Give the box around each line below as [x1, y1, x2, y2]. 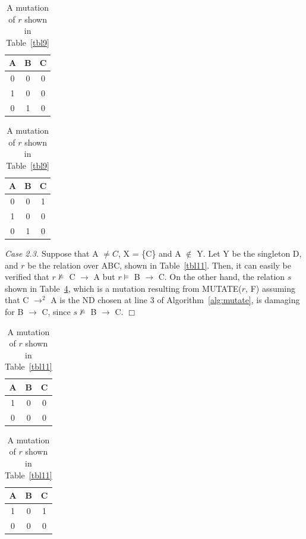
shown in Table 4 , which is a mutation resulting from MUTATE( [5, 282, 242, 294]
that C [5, 294, 29, 306]
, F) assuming [245, 282, 296, 294]
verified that [5, 270, 49, 283]
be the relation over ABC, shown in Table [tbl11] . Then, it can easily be [27, 259, 291, 271]
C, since [42, 305, 71, 317]
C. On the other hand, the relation [158, 270, 285, 283]
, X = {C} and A [118, 247, 181, 259]
